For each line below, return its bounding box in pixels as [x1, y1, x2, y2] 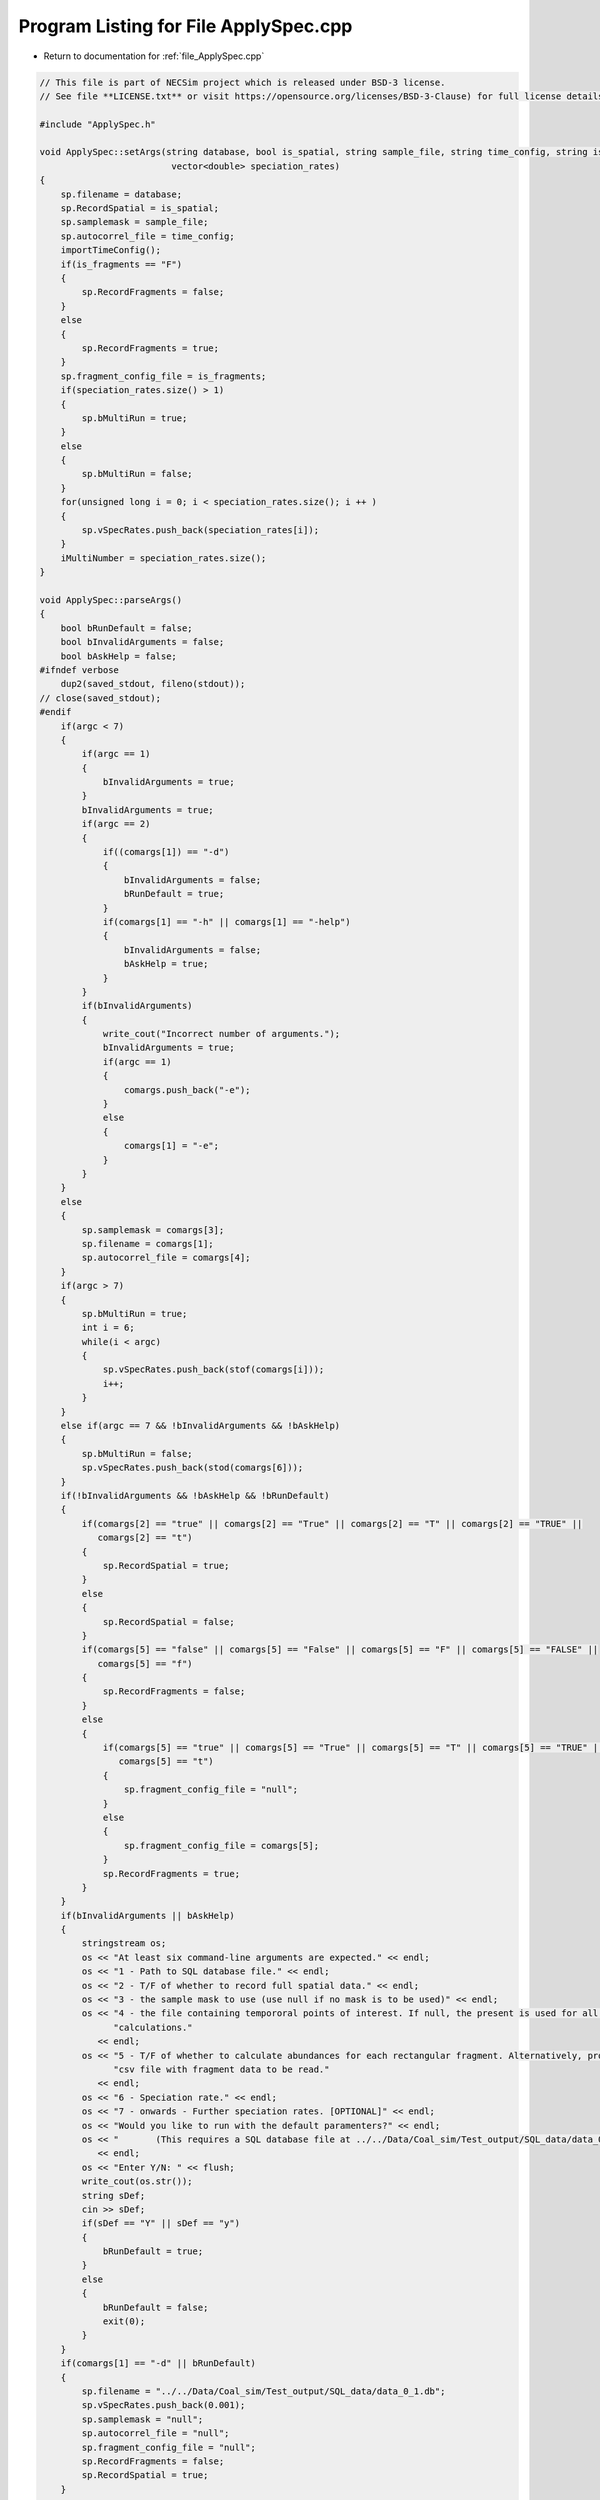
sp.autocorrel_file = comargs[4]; [81, 1252, 251, 1264]
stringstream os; [81, 1938, 167, 1949]
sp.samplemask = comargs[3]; [81, 1224, 225, 1235]
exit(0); [102, 2316, 146, 2327]
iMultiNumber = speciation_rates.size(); [60, 552, 267, 564]
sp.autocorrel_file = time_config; [60, 230, 235, 242]
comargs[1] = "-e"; [123, 1140, 220, 1152]
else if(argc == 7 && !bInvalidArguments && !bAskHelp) [60, 1420, 341, 1432]
